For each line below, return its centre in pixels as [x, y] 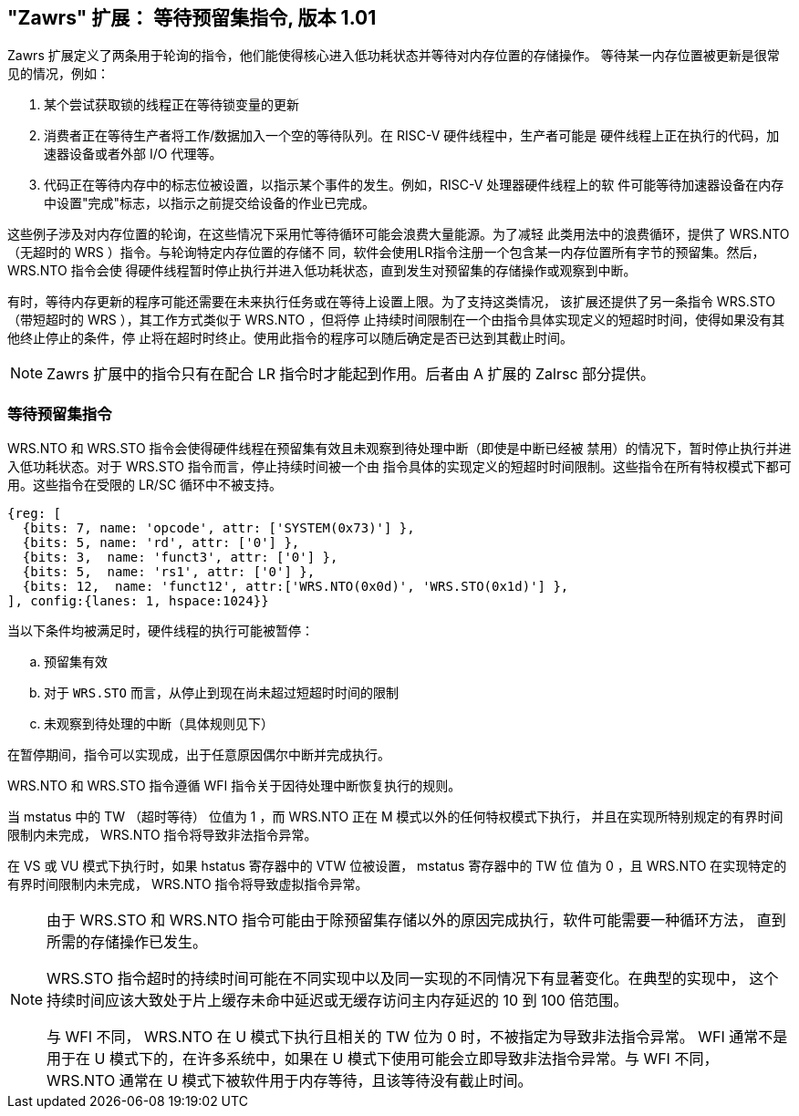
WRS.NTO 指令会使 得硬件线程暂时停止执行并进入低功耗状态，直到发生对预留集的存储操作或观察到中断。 [322, 271]
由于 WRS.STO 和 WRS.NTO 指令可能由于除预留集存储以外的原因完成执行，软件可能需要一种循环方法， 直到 [416, 920]
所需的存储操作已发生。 [127, 942]
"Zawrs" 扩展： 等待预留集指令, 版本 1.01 [192, 18]
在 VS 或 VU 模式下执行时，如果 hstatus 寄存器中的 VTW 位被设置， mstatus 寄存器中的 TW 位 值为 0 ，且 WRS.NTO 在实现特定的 [397, 866]
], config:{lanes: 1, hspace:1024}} [138, 601]
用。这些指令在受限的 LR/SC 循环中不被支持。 [145, 485]
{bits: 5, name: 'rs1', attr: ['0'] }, [169, 572]
